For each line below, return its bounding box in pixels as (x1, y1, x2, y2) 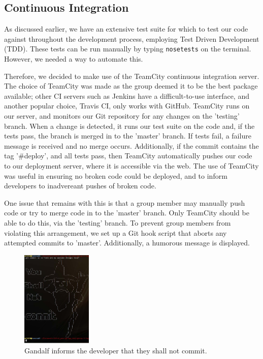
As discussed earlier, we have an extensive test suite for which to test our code (4, 23, 248, 34)
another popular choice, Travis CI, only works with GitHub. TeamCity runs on (4, 100, 250, 111)
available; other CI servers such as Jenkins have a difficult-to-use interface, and (4, 90, 249, 101)
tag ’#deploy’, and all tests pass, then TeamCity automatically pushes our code (4, 150, 252, 161)
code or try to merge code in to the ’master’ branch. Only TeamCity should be (4, 207, 249, 218)
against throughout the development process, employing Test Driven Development (4, 33, 259, 44)
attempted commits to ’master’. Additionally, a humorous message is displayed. (4, 237, 250, 248)
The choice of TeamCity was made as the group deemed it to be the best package (4, 80, 258, 91)
